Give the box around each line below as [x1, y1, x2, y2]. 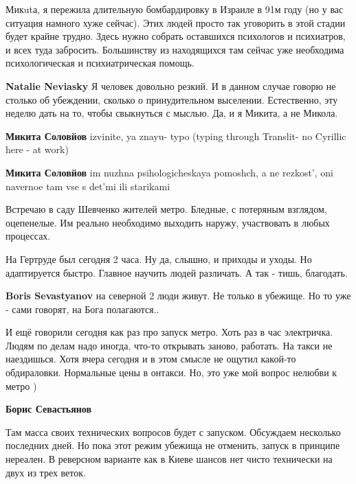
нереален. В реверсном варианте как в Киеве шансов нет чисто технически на [5, 452, 333, 466]
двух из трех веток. [5, 465, 86, 479]
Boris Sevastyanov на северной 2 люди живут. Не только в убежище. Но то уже [5, 288, 351, 303]
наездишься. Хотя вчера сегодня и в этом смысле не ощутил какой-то [5, 352, 296, 366]
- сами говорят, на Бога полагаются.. [5, 301, 159, 316]
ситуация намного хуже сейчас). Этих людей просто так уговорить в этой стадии [5, 15, 346, 30]
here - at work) [5, 142, 69, 157]
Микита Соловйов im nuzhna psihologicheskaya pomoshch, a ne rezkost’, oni [5, 165, 333, 179]
